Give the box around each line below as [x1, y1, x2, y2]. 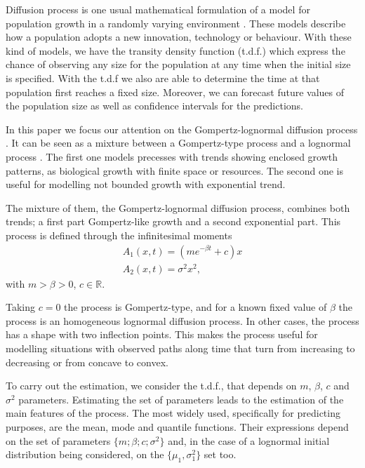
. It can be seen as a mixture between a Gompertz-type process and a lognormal [6, 135, 351, 150]
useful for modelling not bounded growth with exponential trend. [6, 177, 286, 192]
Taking [6, 300, 36, 314]
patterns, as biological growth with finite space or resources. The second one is [6, 163, 343, 178]
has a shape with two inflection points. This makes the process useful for [6, 327, 318, 342]
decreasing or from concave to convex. [6, 354, 168, 369]
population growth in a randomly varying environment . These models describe [6, 15, 346, 30]
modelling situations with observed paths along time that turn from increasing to [6, 341, 355, 356]
